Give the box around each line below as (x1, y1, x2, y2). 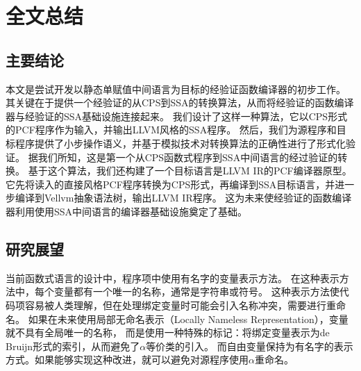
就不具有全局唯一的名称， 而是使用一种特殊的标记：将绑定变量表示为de (6, 325, 330, 340)
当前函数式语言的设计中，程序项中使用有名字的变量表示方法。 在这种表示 (6, 270, 339, 285)
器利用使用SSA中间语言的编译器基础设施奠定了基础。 (6, 204, 248, 218)
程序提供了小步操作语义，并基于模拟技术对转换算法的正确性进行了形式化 (15, 135, 346, 150)
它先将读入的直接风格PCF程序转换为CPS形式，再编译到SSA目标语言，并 (6, 176, 335, 191)
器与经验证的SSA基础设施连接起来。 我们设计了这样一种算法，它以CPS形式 (6, 108, 348, 123)
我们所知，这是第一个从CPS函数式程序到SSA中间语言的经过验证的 (37, 149, 338, 164)
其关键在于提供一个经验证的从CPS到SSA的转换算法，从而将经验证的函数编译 (6, 95, 354, 110)
